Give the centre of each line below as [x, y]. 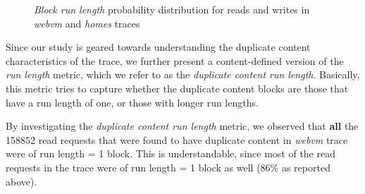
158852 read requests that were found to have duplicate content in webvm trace [177, 139]
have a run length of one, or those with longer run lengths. [132, 102]
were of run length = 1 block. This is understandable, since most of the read [171, 153]
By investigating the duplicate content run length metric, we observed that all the [182, 126]
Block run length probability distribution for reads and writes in [172, 9]
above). [21, 181]
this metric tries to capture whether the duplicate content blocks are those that [177, 88]
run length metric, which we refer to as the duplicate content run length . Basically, [183, 74]
